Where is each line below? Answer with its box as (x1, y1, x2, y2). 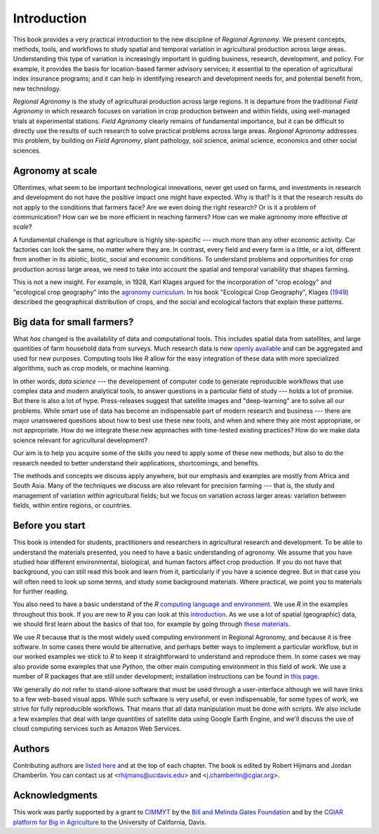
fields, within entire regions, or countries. (13, 501, 132, 510)
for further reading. (13, 587, 69, 596)
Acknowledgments (13, 790, 98, 802)
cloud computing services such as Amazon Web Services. (13, 724, 182, 733)
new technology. (13, 84, 61, 93)
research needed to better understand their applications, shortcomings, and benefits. (13, 458, 260, 467)
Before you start (13, 520, 86, 532)
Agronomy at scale (13, 165, 98, 177)
